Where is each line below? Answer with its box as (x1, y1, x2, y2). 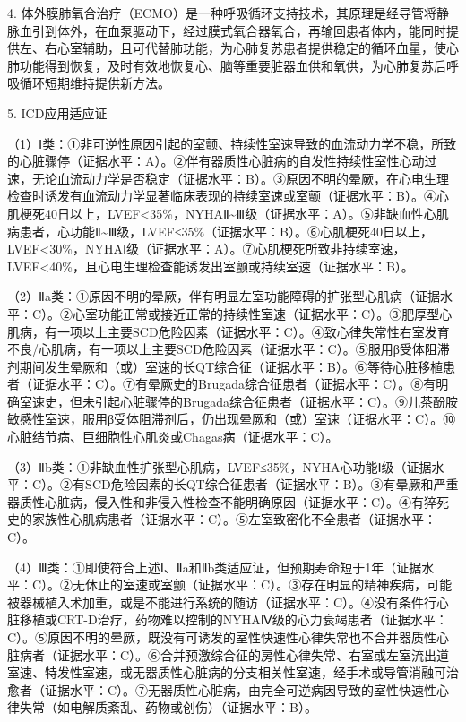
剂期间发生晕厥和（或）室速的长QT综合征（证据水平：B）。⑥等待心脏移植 (7, 357, 443, 375)
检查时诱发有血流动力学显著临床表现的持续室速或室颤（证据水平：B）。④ (7, 186, 436, 205)
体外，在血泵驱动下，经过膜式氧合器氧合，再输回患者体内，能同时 (56, 21, 446, 39)
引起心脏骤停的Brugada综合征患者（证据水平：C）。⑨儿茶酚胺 (94, 391, 459, 410)
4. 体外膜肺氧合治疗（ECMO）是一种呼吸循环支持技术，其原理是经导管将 (7, 4, 436, 21)
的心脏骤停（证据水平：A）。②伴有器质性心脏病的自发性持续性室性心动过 (7, 151, 437, 170)
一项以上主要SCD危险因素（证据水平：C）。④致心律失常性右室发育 (56, 322, 450, 340)
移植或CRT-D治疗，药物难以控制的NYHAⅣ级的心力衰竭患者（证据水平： (19, 610, 448, 629)
